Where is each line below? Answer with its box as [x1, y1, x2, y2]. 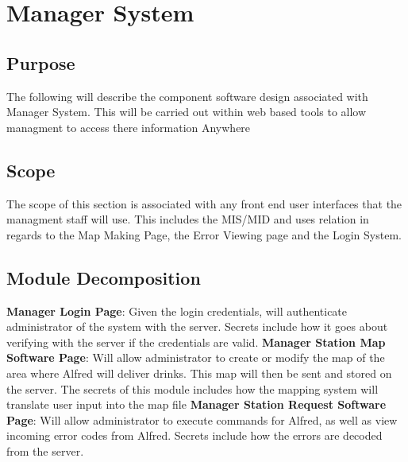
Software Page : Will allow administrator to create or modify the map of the [6, 349, 385, 366]
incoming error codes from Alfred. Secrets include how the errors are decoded [6, 427, 383, 444]
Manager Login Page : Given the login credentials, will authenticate [6, 302, 348, 319]
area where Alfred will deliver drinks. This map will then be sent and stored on [6, 364, 392, 381]
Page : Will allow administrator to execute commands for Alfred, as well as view [6, 411, 398, 428]
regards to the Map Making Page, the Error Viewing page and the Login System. [6, 226, 402, 243]
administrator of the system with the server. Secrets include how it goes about [6, 318, 388, 335]
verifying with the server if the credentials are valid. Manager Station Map [6, 333, 386, 350]
